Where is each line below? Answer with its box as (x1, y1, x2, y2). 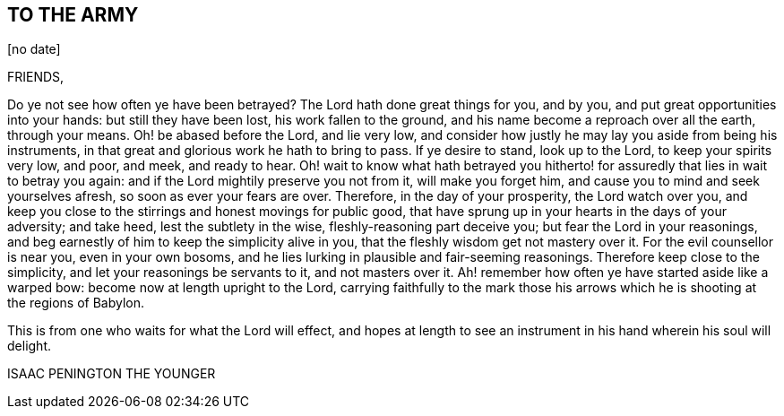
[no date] (7, 41, 61, 57)
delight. (7, 338, 51, 354)
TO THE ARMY (7, 4, 139, 26)
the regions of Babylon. (7, 295, 144, 311)
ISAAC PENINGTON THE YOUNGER (7, 366, 216, 382)
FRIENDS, (7, 69, 65, 85)
